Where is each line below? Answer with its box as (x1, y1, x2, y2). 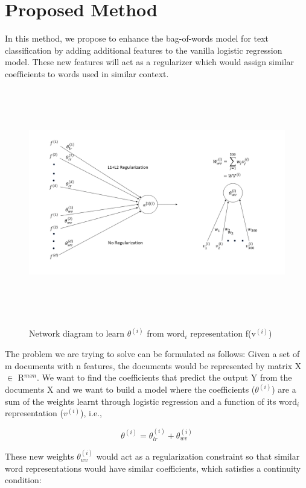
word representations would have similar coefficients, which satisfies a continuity (5, 461, 301, 474)
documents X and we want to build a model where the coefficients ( (5, 383, 255, 396)
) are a (272, 383, 296, 396)
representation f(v (190, 327, 256, 340)
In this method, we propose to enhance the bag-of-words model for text (5, 32, 269, 45)
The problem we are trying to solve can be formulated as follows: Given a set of (5, 347, 300, 360)
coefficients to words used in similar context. (5, 67, 169, 80)
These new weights (5, 450, 74, 463)
